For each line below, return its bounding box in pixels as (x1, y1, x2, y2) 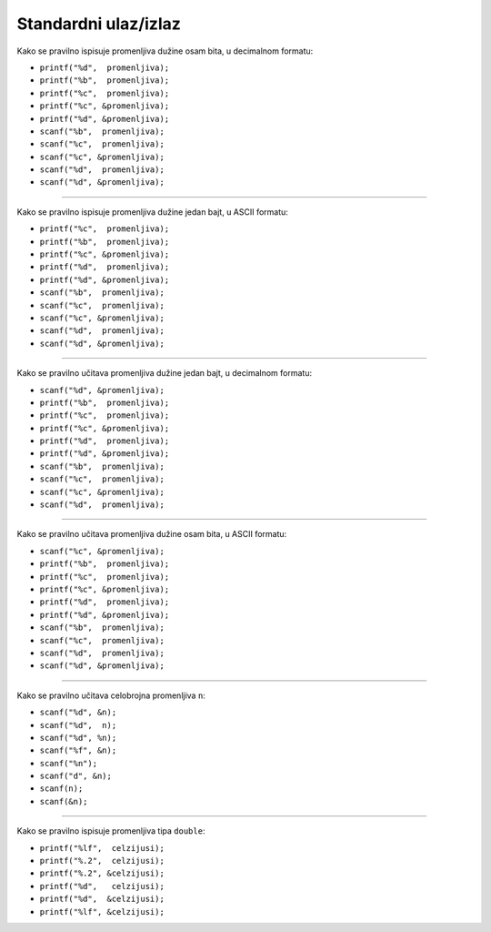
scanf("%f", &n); (39, 745, 117, 755)
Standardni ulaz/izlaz (16, 14, 182, 34)
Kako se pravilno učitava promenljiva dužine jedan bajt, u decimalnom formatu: (16, 368, 313, 379)
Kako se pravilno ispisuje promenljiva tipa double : (16, 826, 205, 836)
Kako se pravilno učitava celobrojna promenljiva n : (16, 690, 206, 701)
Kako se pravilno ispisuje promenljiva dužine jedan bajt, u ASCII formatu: (16, 206, 288, 218)
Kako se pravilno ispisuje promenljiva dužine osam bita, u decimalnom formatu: (16, 46, 314, 56)
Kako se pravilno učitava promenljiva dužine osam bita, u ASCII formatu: (16, 529, 287, 540)
